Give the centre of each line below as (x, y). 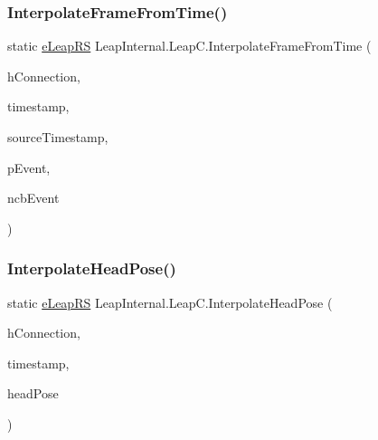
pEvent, (29, 167)
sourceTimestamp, (58, 137)
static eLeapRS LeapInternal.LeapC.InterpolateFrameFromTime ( (189, 46)
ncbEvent (33, 198)
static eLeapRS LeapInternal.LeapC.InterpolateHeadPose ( (170, 302)
